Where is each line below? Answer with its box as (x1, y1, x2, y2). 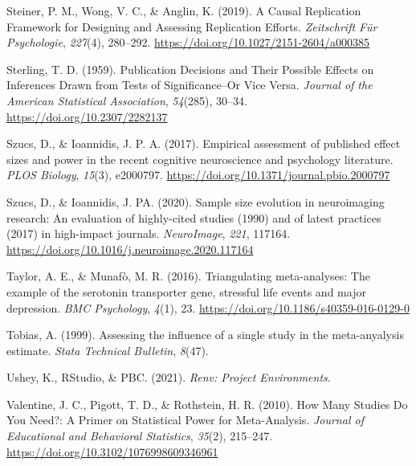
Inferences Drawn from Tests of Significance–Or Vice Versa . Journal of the (6, 76, 373, 93)
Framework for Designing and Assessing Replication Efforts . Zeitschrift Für (6, 18, 377, 35)
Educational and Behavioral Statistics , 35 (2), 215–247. (6, 427, 273, 444)
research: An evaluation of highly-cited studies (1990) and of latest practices (6, 209, 381, 226)
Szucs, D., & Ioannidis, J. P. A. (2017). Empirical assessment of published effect (6, 135, 401, 152)
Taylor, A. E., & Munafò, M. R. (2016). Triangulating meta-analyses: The (6, 268, 370, 284)
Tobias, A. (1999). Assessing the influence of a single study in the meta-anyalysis (6, 326, 404, 343)
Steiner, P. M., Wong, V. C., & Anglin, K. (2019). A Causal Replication (6, 2, 361, 18)
